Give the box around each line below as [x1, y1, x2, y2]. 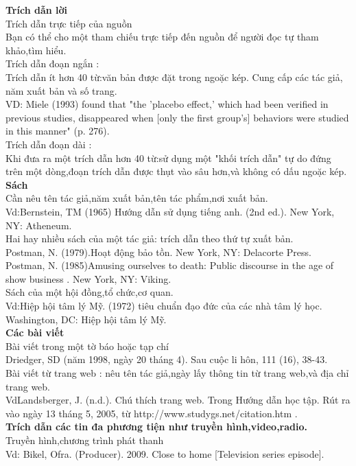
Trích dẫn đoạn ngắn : [5, 56, 99, 71]
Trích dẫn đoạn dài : [5, 137, 92, 151]
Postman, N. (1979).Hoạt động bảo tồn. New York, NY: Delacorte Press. [5, 244, 311, 259]
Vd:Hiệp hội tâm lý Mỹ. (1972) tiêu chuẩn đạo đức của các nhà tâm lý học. [5, 299, 322, 313]
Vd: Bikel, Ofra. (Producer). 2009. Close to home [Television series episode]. [5, 446, 324, 461]
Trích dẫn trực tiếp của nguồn [5, 16, 132, 30]
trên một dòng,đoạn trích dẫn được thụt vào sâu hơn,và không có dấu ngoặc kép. [5, 164, 347, 178]
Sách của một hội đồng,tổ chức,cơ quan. [5, 285, 174, 299]
